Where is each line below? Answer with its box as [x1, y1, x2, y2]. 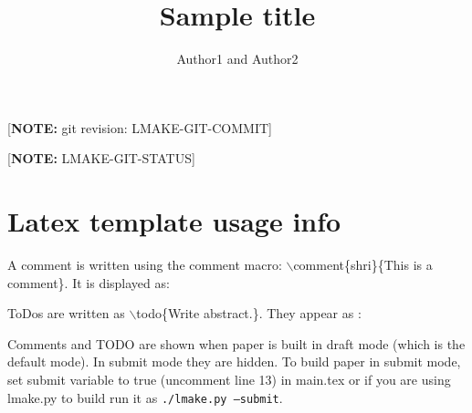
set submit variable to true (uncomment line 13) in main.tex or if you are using [7, 370, 451, 388]
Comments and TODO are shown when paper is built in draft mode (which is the [7, 334, 466, 353]
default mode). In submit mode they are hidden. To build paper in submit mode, [7, 352, 461, 371]
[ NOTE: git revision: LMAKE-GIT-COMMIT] [7, 118, 272, 137]
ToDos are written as [7, 304, 125, 323]
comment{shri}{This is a [293, 255, 433, 274]
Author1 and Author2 [176, 49, 299, 68]
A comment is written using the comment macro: [7, 255, 282, 274]
